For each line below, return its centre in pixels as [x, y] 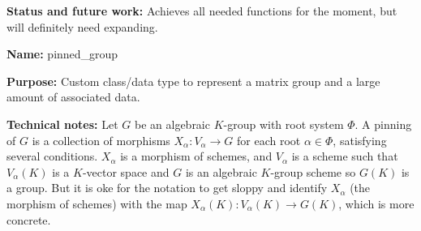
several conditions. [52, 156]
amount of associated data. [73, 97]
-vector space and [126, 171]
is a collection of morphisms [101, 140]
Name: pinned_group [62, 54]
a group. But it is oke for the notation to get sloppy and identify [167, 188]
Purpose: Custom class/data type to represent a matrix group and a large [193, 81]
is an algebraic [221, 171]
